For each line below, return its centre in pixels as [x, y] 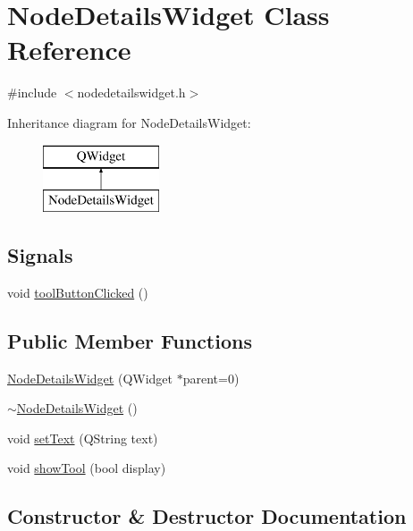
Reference [69, 50]
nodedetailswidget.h [131, 93]
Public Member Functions [130, 340]
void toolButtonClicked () [78, 292]
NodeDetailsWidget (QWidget [90, 378]
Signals [40, 255]
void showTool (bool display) [87, 468]
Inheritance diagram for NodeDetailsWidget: [129, 122]
